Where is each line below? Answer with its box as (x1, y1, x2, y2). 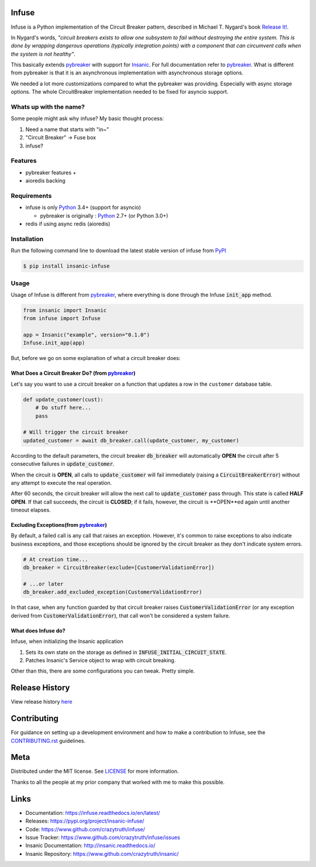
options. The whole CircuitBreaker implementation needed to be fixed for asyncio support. (11, 88, 229, 95)
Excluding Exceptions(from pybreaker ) (11, 522, 108, 529)
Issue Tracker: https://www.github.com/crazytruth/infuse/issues (25, 834, 181, 841)
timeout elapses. (11, 506, 51, 513)
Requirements (11, 191, 52, 200)
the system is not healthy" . (11, 50, 75, 57)
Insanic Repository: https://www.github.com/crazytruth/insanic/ (25, 850, 179, 857)
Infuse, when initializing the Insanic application (11, 638, 123, 645)
